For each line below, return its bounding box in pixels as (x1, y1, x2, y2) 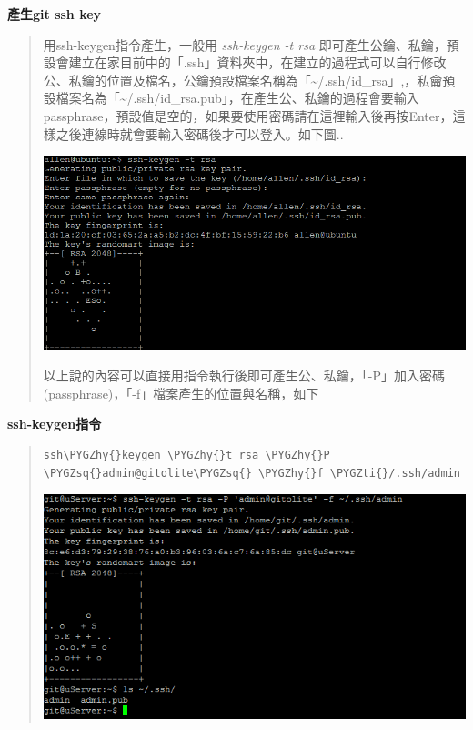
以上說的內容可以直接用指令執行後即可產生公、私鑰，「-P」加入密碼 (43, 366, 445, 385)
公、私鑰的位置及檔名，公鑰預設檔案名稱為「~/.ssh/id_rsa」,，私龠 (43, 70, 443, 89)
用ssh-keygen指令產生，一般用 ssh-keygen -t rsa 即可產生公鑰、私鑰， (43, 35, 447, 54)
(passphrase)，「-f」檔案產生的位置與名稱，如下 (43, 383, 319, 402)
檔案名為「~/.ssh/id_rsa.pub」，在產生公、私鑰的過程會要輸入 (55, 88, 419, 107)
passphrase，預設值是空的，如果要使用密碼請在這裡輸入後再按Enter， (43, 106, 453, 125)
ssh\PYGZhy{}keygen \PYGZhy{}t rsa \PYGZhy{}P (43, 449, 330, 462)
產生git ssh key (7, 5, 102, 23)
